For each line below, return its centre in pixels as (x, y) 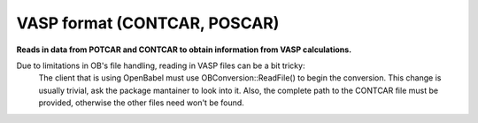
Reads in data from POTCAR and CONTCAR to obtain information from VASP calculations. (184, 50)
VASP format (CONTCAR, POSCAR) (148, 23)
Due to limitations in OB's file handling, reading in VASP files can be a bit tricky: (161, 65)
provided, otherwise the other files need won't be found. (142, 103)
